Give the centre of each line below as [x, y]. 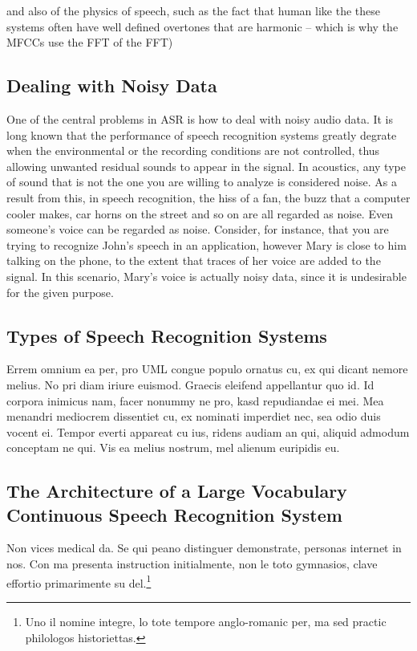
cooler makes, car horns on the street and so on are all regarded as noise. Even [200, 213]
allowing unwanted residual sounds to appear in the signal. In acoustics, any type [206, 166]
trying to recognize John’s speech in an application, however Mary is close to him [206, 244]
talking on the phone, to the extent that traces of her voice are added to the [194, 260]
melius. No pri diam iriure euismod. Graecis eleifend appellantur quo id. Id [190, 384]
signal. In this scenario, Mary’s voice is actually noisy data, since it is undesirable [206, 276]
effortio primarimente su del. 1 [79, 581]
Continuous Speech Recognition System [174, 514]
